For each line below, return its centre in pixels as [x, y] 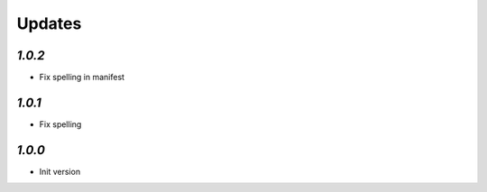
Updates [49, 23]
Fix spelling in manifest [82, 78]
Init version [60, 171]
